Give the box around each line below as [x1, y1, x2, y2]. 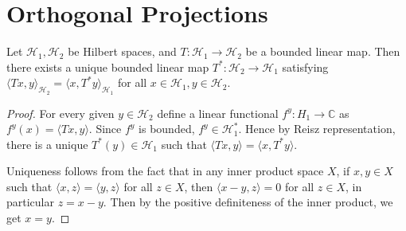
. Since [88, 120, 122, 137]
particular [6, 194, 54, 210]
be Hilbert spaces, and [68, 43, 177, 60]
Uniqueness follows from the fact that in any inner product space [6, 162, 324, 179]
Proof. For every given [6, 104, 115, 121]
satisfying [282, 58, 329, 75]
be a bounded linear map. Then [245, 43, 400, 60]
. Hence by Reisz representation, [238, 120, 396, 137]
